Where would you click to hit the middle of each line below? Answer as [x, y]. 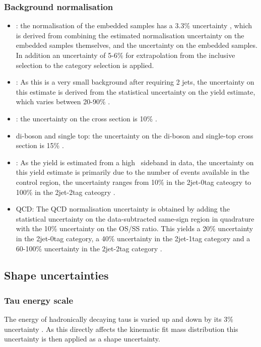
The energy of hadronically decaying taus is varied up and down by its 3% [119, 319]
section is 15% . [40, 145]
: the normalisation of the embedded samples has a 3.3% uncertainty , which [134, 25]
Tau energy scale [39, 300]
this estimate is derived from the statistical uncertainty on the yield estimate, [136, 91]
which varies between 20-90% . [63, 101]
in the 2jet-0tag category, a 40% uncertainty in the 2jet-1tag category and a [133, 238]
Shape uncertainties [56, 275]
